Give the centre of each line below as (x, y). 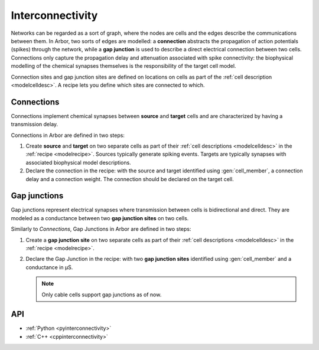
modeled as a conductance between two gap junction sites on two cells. (100, 218)
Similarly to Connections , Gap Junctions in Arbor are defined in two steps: (101, 229)
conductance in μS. (49, 267)
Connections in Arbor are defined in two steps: (68, 135)
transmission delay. (35, 125)
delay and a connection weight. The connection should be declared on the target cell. (130, 179)
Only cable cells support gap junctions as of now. (102, 295)
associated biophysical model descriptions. (78, 162)
